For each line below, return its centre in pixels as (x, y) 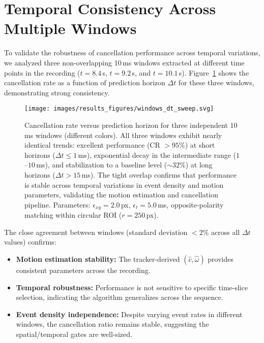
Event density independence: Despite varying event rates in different (129, 314)
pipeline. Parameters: (57, 204)
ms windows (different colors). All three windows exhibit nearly (123, 135)
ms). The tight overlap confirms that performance (159, 174)
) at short (200, 145)
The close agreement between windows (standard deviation (96, 232)
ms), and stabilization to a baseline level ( (102, 165)
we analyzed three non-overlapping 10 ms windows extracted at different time (124, 62)
